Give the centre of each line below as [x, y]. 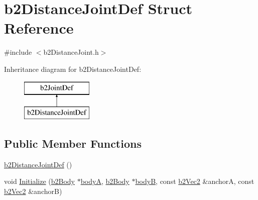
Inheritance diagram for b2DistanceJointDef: [73, 69]
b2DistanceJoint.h [71, 52]
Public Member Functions [73, 143]
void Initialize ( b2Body [40, 181]
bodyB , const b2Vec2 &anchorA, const [195, 181]
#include [18, 52]
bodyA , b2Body [105, 181]
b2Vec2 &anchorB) [33, 191]
